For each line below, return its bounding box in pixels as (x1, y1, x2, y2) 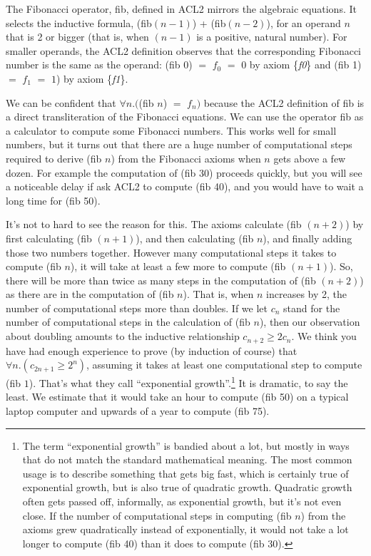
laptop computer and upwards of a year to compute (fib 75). (6, 403, 270, 418)
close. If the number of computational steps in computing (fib (22, 508, 292, 522)
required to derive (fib (6, 150, 102, 165)
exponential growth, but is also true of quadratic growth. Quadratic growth (22, 480, 352, 495)
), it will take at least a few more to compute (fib (70, 259, 286, 274)
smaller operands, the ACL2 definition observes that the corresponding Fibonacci (6, 43, 361, 58)
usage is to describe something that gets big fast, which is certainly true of (22, 465, 349, 480)
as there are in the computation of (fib (6, 287, 174, 302)
